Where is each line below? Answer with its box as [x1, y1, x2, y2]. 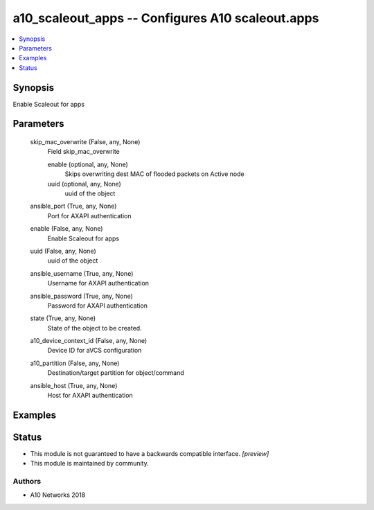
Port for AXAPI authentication [47, 211, 132, 220]
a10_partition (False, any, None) [30, 359, 120, 367]
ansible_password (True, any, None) [30, 292, 133, 300]
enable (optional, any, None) [47, 160, 128, 168]
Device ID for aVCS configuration [47, 346, 142, 355]
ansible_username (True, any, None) [30, 269, 134, 277]
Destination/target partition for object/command [47, 369, 184, 377]
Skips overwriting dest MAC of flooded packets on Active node [64, 170, 245, 178]
